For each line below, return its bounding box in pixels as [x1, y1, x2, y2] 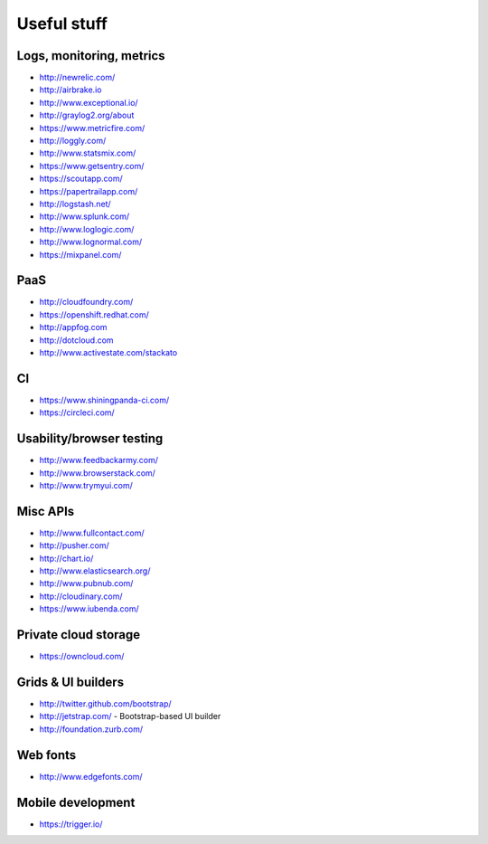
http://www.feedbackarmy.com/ [39, 455, 158, 466]
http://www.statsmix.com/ [39, 147, 136, 158]
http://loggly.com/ [39, 136, 107, 147]
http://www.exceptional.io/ [39, 97, 139, 108]
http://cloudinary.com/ [39, 591, 123, 602]
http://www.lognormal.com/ [39, 236, 143, 248]
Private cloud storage [16, 627, 141, 642]
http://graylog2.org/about [39, 109, 135, 121]
